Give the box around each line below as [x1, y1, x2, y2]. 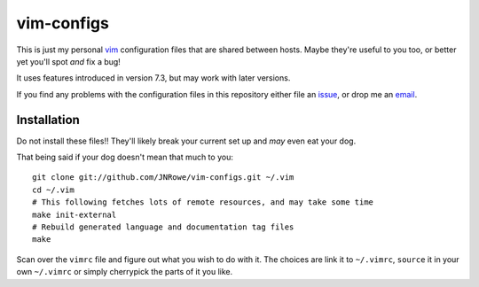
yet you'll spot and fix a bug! [16, 56, 122, 66]
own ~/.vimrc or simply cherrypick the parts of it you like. [16, 267, 233, 277]
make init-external [32, 209, 117, 220]
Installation [16, 112, 80, 128]
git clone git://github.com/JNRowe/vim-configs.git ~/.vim [32, 173, 294, 182]
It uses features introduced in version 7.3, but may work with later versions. [16, 73, 291, 83]
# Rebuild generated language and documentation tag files [32, 221, 294, 232]
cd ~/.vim [32, 184, 75, 195]
